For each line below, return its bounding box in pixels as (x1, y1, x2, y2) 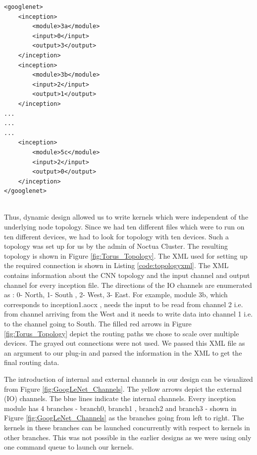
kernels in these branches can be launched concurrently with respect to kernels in (4, 422, 250, 432)
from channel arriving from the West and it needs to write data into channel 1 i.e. (4, 309, 253, 319)
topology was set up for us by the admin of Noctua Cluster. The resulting (4, 241, 228, 251)
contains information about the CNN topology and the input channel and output (4, 270, 250, 280)
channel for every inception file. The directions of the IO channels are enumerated (4, 279, 252, 290)
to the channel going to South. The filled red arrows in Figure (4, 318, 192, 328)
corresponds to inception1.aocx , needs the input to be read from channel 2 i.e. (4, 299, 243, 309)
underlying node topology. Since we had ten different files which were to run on (4, 222, 245, 232)
